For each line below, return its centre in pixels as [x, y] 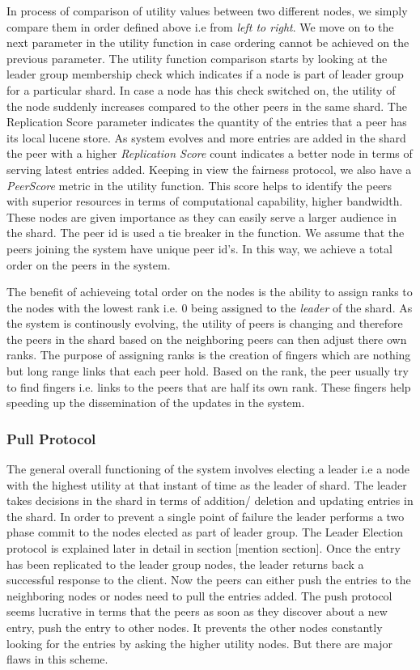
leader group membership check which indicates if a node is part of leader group [205, 74]
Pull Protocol [51, 438]
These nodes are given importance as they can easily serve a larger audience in [202, 216]
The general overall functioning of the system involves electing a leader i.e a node [208, 469]
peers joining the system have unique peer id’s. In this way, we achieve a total [199, 248]
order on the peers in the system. [89, 264]
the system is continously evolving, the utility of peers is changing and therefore [205, 323]
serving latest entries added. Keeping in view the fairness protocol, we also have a [209, 169]
